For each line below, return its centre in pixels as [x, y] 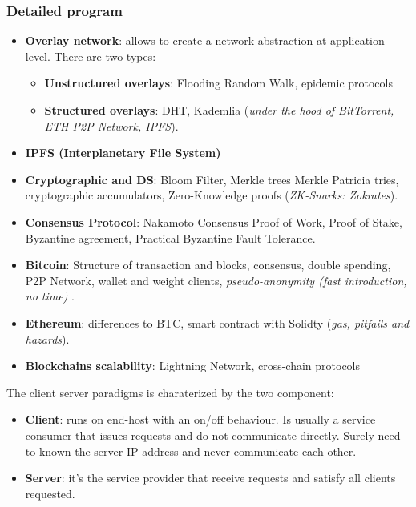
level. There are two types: [91, 56]
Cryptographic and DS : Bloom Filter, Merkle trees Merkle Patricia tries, [212, 179]
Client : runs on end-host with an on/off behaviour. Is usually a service [200, 419]
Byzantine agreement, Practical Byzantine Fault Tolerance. [170, 237]
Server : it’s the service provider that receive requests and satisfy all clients [210, 478]
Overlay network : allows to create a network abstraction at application [205, 40]
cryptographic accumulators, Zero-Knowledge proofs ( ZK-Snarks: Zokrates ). [212, 195]
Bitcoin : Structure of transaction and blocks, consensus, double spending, [208, 265]
